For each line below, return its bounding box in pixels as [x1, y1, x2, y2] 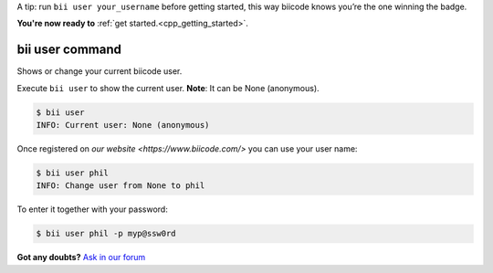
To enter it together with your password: [16, 204, 168, 215]
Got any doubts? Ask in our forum [16, 252, 146, 263]
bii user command [16, 42, 122, 58]
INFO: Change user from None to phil [36, 181, 205, 191]
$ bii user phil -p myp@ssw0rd [36, 228, 177, 239]
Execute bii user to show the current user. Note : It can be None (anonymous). [16, 82, 320, 93]
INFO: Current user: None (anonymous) [36, 120, 210, 131]
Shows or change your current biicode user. [16, 66, 183, 77]
